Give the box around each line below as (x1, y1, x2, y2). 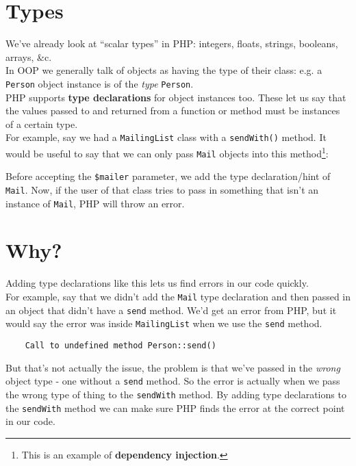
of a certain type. (5, 116, 78, 131)
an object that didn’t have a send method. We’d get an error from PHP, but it (5, 302, 337, 317)
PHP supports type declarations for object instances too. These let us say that (5, 90, 346, 104)
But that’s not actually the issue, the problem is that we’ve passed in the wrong (5, 360, 340, 374)
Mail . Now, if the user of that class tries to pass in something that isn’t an (5, 182, 319, 196)
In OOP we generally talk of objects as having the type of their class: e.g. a (5, 63, 322, 77)
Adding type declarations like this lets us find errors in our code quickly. (5, 276, 309, 290)
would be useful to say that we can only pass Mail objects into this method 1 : (5, 144, 329, 160)
